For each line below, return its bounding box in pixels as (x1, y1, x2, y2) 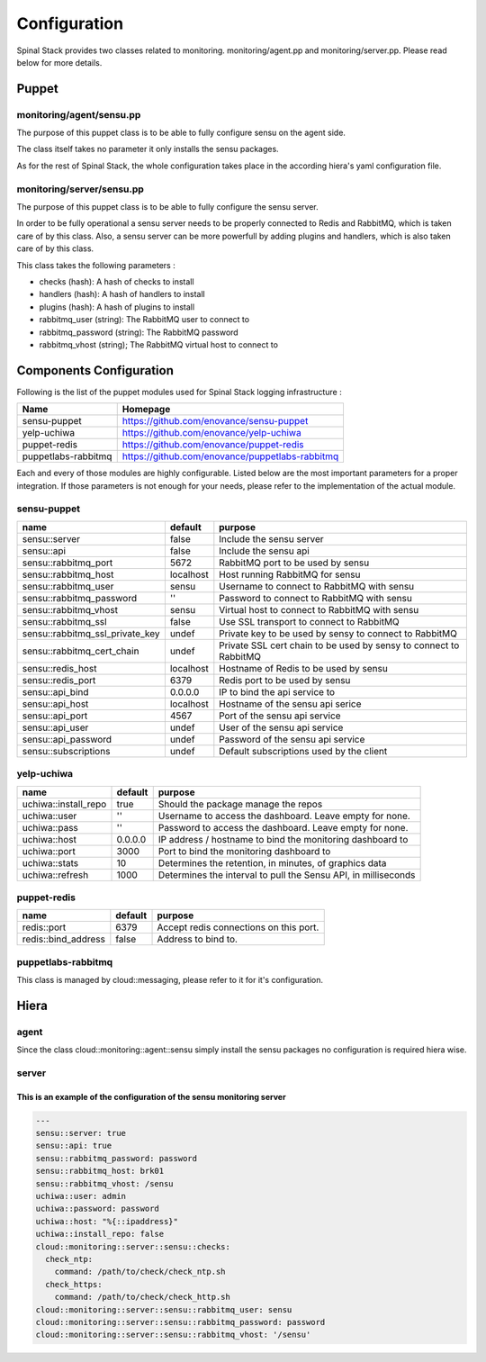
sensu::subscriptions (22, 744, 111, 757)
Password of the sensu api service (219, 733, 365, 745)
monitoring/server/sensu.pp (16, 183, 144, 195)
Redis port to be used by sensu (219, 673, 351, 686)
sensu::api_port (22, 709, 88, 722)
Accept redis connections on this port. (157, 921, 319, 934)
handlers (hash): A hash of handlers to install (39, 289, 206, 300)
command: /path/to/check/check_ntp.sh (54, 1267, 226, 1277)
